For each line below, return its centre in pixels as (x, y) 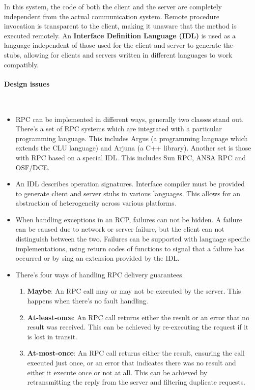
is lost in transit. (52, 336)
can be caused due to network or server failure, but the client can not (120, 229)
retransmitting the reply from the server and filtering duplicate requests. (136, 382)
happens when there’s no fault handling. (88, 301)
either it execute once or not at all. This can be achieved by (117, 372)
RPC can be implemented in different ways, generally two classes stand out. (130, 119)
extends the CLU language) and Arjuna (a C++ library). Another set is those (133, 148)
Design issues (27, 83)
